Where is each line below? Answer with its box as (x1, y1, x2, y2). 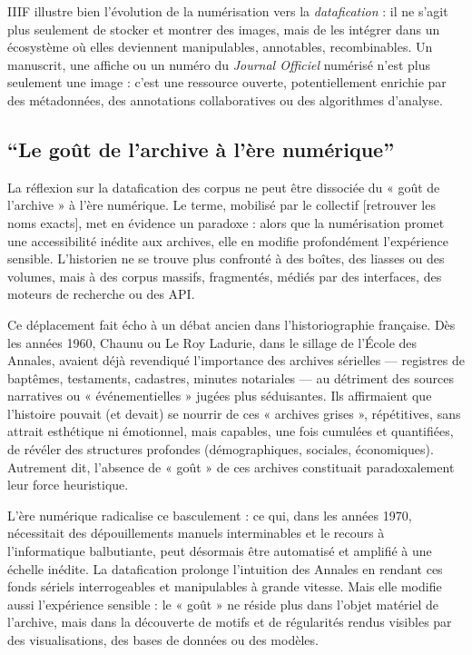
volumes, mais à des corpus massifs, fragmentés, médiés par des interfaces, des (7, 266, 442, 285)
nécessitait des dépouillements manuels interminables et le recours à (7, 523, 385, 542)
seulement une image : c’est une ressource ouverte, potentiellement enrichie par (7, 73, 447, 92)
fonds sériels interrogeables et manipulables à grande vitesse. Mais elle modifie (7, 577, 442, 596)
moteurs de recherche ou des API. (7, 284, 195, 303)
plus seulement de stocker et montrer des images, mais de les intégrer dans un (7, 19, 440, 38)
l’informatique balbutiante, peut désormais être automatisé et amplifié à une (7, 541, 432, 561)
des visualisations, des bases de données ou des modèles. (7, 630, 319, 650)
